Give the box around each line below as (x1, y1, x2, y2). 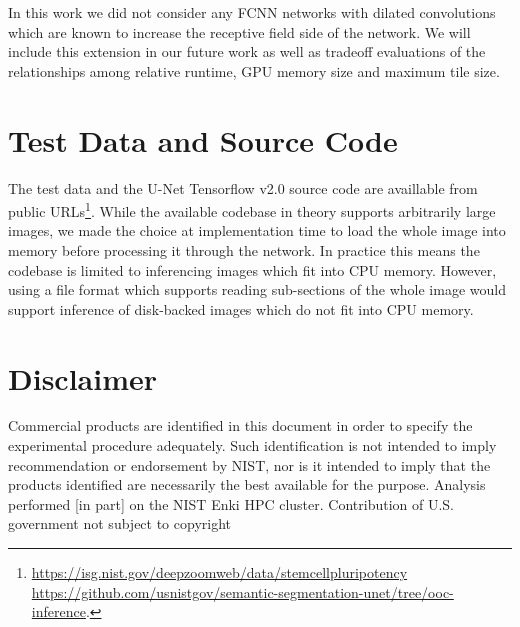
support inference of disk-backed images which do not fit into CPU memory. (8, 298, 474, 319)
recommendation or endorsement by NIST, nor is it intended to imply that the (8, 454, 491, 475)
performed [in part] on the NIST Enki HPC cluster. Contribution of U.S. (8, 493, 455, 514)
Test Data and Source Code (8, 119, 398, 160)
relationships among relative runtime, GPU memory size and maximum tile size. (8, 60, 500, 81)
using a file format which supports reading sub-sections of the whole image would (8, 279, 506, 300)
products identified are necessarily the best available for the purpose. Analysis (8, 474, 486, 495)
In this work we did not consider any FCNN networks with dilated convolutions (8, 2, 496, 22)
